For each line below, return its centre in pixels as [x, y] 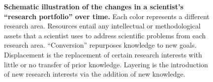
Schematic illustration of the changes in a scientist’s [94, 6]
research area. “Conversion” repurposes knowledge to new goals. [100, 45]
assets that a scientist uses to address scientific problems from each [105, 35]
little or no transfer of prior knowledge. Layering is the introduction [106, 64]
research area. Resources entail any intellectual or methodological [102, 26]
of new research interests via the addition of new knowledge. [95, 74]
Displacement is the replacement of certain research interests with [103, 54]
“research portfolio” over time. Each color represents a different [107, 16]
